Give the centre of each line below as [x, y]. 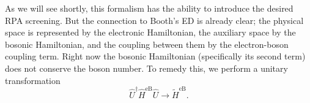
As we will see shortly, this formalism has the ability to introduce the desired [149, 8]
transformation [33, 80]
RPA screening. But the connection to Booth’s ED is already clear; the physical [154, 20]
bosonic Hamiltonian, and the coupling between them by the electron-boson [147, 44]
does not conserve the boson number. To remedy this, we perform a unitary [146, 68]
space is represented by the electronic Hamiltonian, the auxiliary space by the [150, 32]
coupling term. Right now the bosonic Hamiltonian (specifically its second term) [155, 56]
